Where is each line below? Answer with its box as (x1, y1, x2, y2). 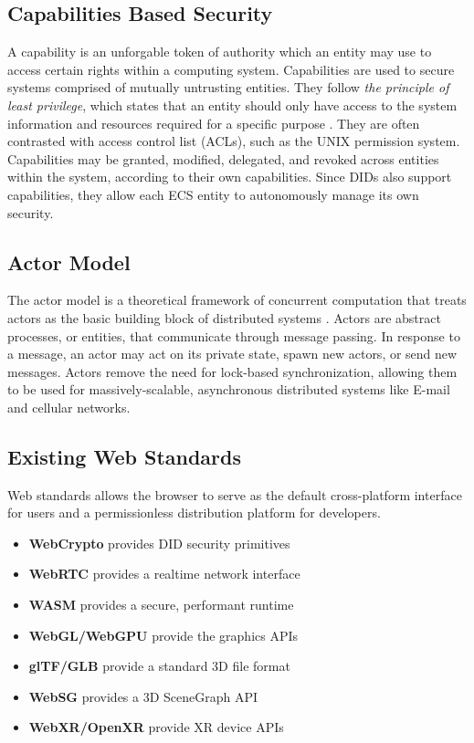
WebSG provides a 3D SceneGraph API (28, 686, 258, 706)
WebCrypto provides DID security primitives (28, 533, 290, 552)
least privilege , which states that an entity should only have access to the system (7, 95, 458, 114)
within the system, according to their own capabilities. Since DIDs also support (7, 167, 452, 186)
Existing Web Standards (7, 442, 241, 470)
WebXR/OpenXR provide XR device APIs (28, 717, 284, 737)
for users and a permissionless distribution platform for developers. (7, 503, 381, 522)
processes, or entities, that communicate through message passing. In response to (7, 326, 460, 345)
